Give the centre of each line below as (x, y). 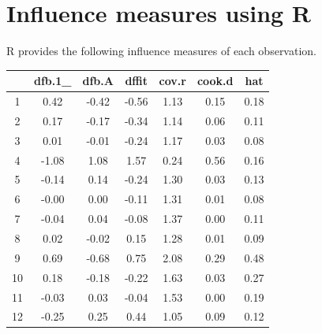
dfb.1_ (53, 81)
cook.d (215, 81)
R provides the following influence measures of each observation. (161, 51)
